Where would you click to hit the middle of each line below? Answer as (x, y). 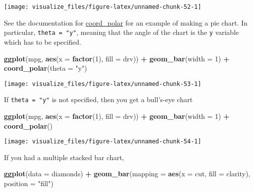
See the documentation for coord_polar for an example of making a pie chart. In (126, 22)
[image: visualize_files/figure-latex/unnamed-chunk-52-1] (103, 7)
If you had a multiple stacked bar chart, (64, 157)
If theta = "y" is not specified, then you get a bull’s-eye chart (98, 99)
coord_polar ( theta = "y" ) (46, 68)
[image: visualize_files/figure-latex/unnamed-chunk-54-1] (103, 142)
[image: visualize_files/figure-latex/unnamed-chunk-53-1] (103, 84)
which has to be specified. (43, 41)
